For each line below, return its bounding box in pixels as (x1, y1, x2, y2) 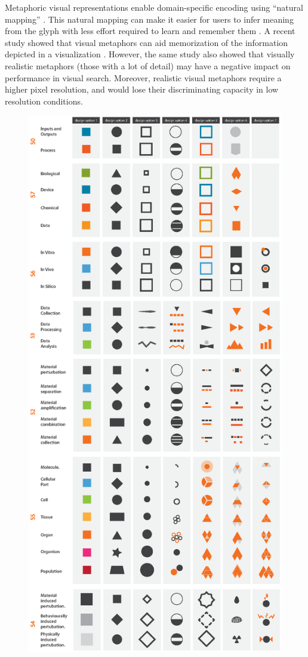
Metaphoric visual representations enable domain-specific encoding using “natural (5, 1, 303, 13)
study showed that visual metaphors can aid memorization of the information (5, 36, 288, 48)
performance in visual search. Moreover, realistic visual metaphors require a (5, 71, 282, 84)
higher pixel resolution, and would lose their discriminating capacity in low (5, 83, 279, 96)
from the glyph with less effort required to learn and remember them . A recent (5, 24, 295, 37)
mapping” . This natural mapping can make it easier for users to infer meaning (5, 13, 294, 25)
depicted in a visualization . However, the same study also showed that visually (5, 48, 295, 60)
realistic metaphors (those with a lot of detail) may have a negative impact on (5, 59, 291, 72)
